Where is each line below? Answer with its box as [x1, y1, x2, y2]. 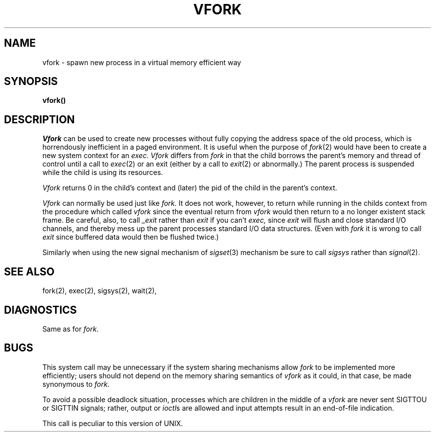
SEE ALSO [4, 265, 55, 278]
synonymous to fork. [42, 379, 110, 388]
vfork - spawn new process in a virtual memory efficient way [42, 58, 241, 67]
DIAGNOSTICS [4, 303, 77, 316]
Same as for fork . [42, 324, 99, 333]
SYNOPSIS [4, 75, 58, 88]
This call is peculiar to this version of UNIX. [42, 419, 183, 428]
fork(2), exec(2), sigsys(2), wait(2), [42, 286, 157, 295]
